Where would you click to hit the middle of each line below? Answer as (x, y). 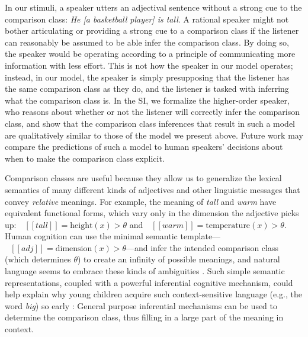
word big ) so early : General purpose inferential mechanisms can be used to (141, 305)
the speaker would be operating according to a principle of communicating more (150, 54)
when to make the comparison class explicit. (85, 158)
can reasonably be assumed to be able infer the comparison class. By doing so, (147, 42)
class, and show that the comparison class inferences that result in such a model (150, 123)
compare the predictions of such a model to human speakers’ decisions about (144, 147)
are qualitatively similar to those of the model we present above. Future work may (154, 135)
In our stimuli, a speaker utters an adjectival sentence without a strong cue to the (153, 7)
